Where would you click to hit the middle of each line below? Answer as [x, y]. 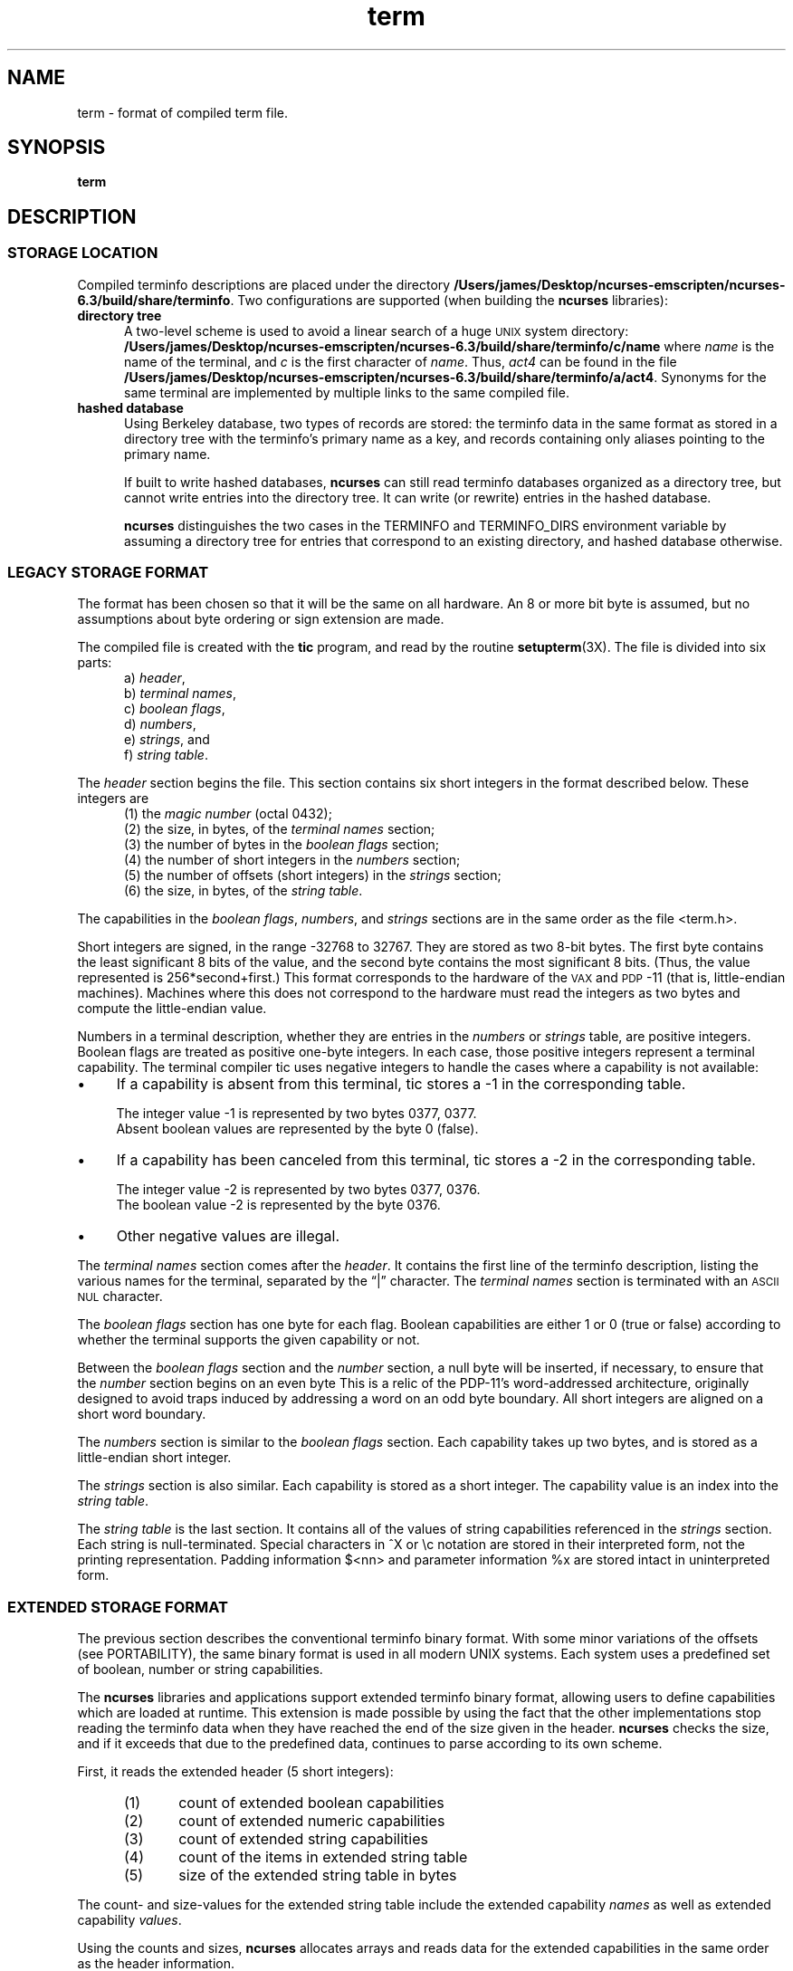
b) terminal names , [180, 694]
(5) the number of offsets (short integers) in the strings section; [313, 875]
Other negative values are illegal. [228, 1236]
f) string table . [166, 755]
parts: [95, 663]
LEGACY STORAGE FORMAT [108, 573]
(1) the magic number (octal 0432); [228, 814]
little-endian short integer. [154, 1458]
